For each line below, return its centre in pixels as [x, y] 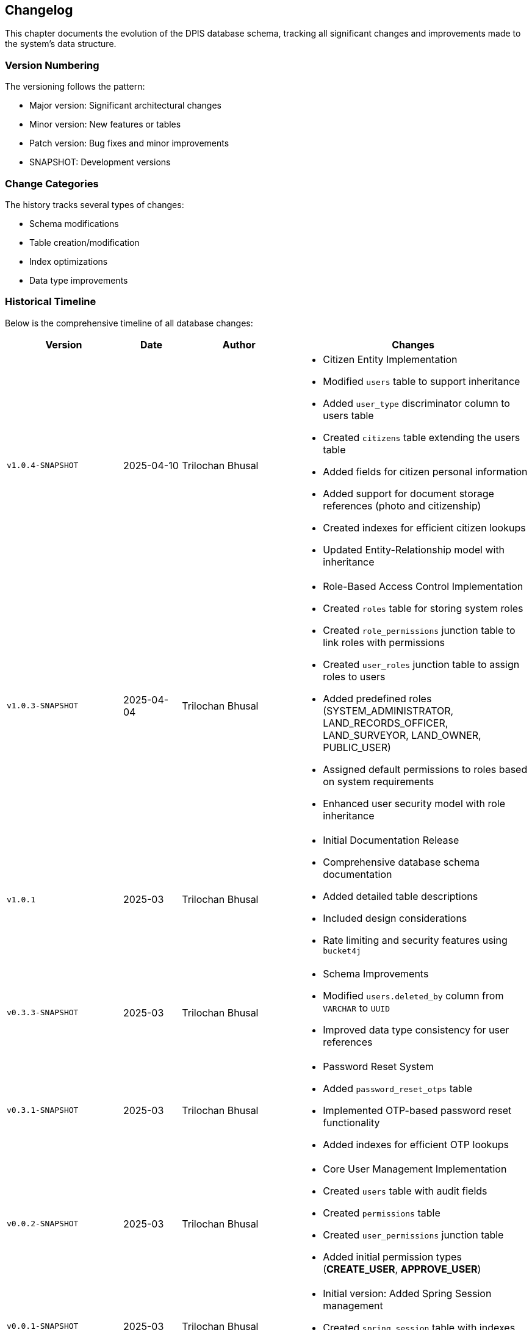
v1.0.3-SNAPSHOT [43, 706]
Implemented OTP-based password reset [417, 1110]
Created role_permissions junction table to [419, 630]
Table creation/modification [84, 242]
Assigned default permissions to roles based [425, 769]
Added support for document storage [408, 493]
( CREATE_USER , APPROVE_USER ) [402, 1269]
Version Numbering [52, 65]
